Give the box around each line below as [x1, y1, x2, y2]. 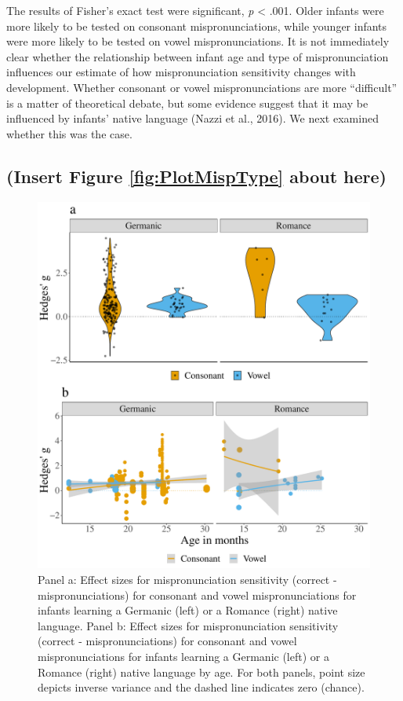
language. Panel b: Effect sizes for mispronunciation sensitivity [38, 617, 339, 633]
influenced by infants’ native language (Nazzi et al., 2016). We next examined [6, 110, 379, 127]
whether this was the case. [6, 125, 133, 141]
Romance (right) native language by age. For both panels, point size [38, 663, 365, 680]
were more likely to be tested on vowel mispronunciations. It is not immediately [6, 33, 390, 50]
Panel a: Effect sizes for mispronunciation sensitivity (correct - [38, 571, 337, 587]
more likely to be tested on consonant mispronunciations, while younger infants [6, 17, 387, 34]
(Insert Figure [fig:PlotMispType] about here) [6, 163, 387, 188]
